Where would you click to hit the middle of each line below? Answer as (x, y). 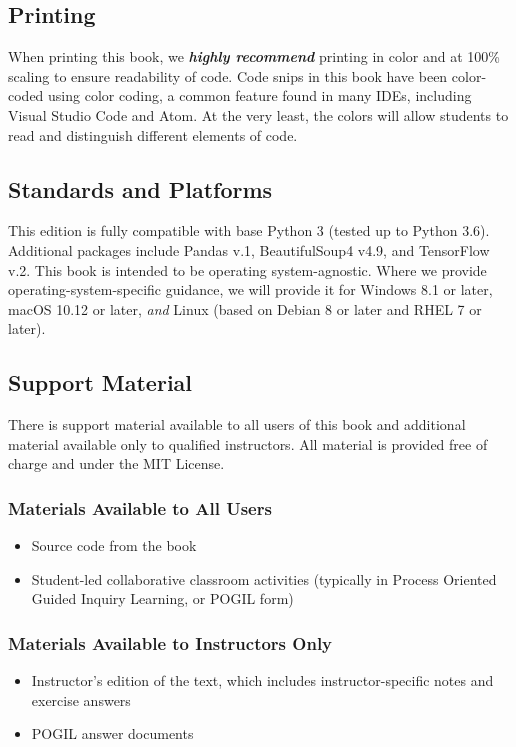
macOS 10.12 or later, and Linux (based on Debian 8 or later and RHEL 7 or (245, 308)
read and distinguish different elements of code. (153, 134)
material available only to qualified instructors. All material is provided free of (248, 443)
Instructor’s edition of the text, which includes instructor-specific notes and (262, 680)
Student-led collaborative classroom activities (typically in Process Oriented (264, 578)
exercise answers (81, 699)
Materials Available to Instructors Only (170, 642)
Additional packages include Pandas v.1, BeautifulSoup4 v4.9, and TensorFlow (249, 249)
